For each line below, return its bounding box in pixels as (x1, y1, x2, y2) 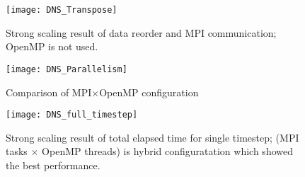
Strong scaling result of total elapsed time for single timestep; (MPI (6, 130, 299, 144)
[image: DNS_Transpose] (6, 5, 117, 15)
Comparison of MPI (6, 84, 92, 99)
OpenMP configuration (99, 84, 199, 99)
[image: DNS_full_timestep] (6, 110, 138, 120)
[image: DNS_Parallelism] (6, 64, 127, 74)
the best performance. (6, 157, 100, 172)
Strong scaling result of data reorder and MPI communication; (6, 25, 277, 40)
